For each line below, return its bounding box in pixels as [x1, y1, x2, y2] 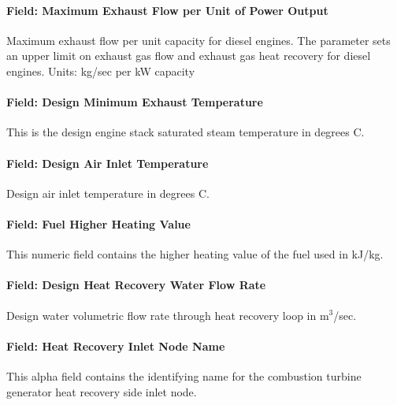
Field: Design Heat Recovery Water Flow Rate [6, 277, 266, 293]
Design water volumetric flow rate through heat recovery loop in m [6, 307, 329, 323]
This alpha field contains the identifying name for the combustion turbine [6, 367, 362, 384]
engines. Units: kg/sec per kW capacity [6, 62, 195, 79]
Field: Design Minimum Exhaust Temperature [6, 94, 263, 110]
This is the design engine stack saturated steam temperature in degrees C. [6, 124, 365, 140]
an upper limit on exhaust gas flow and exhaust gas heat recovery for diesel [6, 47, 371, 64]
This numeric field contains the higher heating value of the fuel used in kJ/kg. [6, 246, 384, 262]
